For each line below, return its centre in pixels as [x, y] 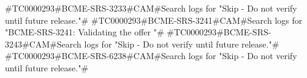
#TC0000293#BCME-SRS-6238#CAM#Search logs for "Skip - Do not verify [151, 56]
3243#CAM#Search [43, 44]
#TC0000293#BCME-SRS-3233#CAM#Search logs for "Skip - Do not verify [151, 8]
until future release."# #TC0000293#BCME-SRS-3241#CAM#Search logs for [154, 20]
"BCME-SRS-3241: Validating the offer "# [85, 32]
